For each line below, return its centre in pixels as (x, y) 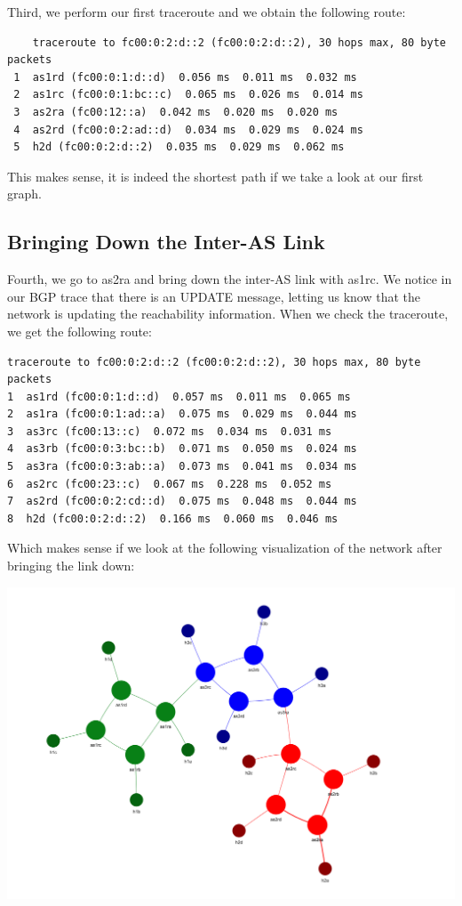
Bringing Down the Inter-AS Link (166, 242)
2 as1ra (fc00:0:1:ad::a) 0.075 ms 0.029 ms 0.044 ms (182, 414)
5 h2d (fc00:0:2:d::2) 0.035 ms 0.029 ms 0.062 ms (179, 147)
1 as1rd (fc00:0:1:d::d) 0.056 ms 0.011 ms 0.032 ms (185, 77)
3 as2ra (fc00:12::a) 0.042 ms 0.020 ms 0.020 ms (176, 112)
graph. (24, 194)
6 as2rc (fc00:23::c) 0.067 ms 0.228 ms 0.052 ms (170, 484)
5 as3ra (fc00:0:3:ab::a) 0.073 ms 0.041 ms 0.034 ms (182, 467)
